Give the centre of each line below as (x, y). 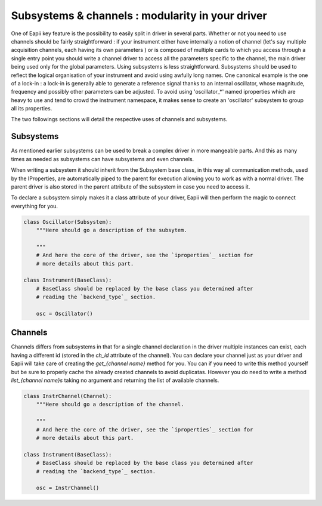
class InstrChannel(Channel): (68, 396)
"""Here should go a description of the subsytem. (112, 230)
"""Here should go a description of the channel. (110, 405)
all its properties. (32, 109)
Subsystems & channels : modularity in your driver (139, 16)
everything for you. (34, 206)
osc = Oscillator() (65, 314)
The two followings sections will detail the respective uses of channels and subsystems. (119, 119)
